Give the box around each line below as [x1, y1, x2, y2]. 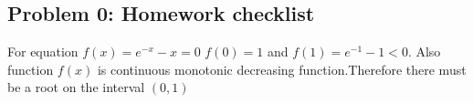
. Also [407, 42, 441, 61]
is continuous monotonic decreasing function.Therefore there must [97, 59, 467, 78]
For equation [7, 42, 79, 61]
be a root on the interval [7, 77, 145, 97]
